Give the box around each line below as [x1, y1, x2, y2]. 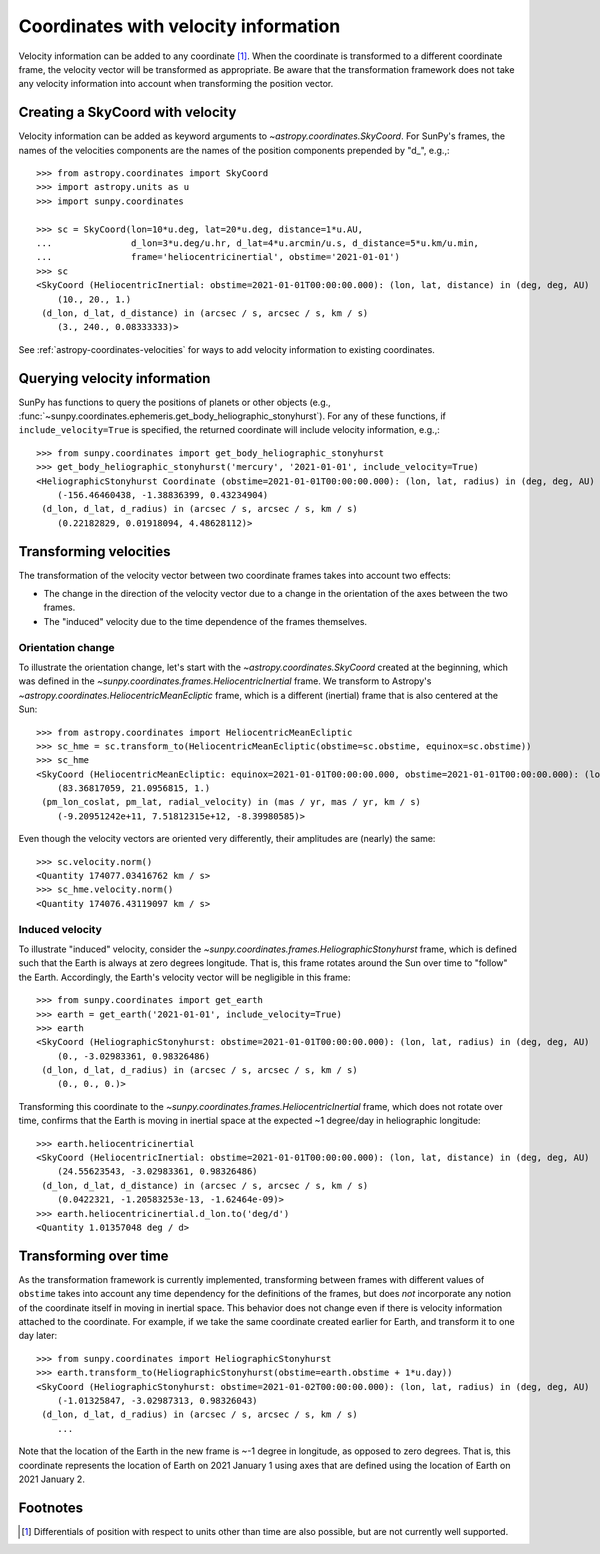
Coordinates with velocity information [18, 15, 341, 37]
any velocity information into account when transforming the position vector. [18, 78, 334, 90]
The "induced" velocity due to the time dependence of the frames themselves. [43, 615, 368, 627]
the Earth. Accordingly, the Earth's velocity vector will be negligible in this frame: [18, 971, 351, 983]
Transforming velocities [18, 543, 171, 560]
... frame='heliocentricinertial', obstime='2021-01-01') [36, 251, 400, 263]
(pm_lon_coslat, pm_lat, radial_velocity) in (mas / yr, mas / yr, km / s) [41, 796, 422, 808]
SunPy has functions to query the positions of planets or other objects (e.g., [18, 396, 332, 408]
